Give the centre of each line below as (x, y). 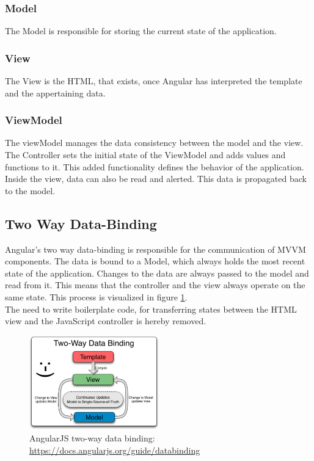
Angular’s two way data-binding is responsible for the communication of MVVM (155, 249)
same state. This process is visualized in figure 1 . (96, 296)
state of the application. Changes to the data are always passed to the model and (157, 273)
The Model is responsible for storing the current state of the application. (141, 31)
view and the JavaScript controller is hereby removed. (106, 321)
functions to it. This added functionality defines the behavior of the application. (155, 166)
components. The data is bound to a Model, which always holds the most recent (155, 261)
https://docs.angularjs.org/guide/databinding (115, 450)
